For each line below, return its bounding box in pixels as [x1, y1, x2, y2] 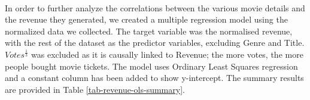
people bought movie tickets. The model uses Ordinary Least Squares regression [5, 60, 298, 72]
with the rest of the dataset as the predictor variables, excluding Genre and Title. [5, 36, 305, 49]
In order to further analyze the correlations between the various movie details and [5, 1, 305, 14]
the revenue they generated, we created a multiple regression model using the [5, 13, 288, 26]
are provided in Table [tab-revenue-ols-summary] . [5, 83, 185, 95]
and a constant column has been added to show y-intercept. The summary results [5, 71, 304, 84]
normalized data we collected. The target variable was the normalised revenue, [5, 24, 293, 37]
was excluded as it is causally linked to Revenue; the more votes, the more [31, 48, 303, 60]
